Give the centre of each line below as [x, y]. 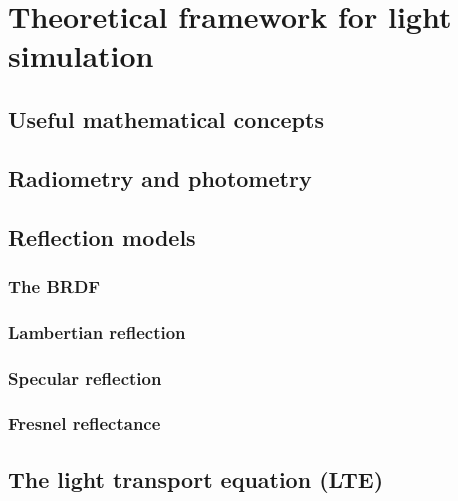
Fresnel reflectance [84, 423]
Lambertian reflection [97, 331]
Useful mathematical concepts [166, 118]
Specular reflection [85, 377]
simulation [81, 55]
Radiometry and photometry [160, 177]
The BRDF [54, 285]
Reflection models [102, 236]
